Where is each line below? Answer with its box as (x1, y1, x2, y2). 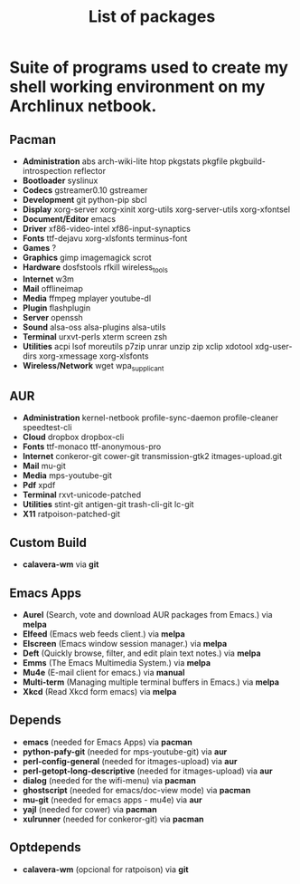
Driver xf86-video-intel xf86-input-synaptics (22, 224, 192, 234)
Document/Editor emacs (22, 214, 116, 224)
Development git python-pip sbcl (22, 195, 147, 205)
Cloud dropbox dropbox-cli (22, 432, 125, 443)
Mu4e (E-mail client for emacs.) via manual (22, 668, 185, 678)
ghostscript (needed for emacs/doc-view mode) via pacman (22, 784, 251, 795)
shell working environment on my (9, 77, 266, 97)
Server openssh (22, 312, 83, 322)
